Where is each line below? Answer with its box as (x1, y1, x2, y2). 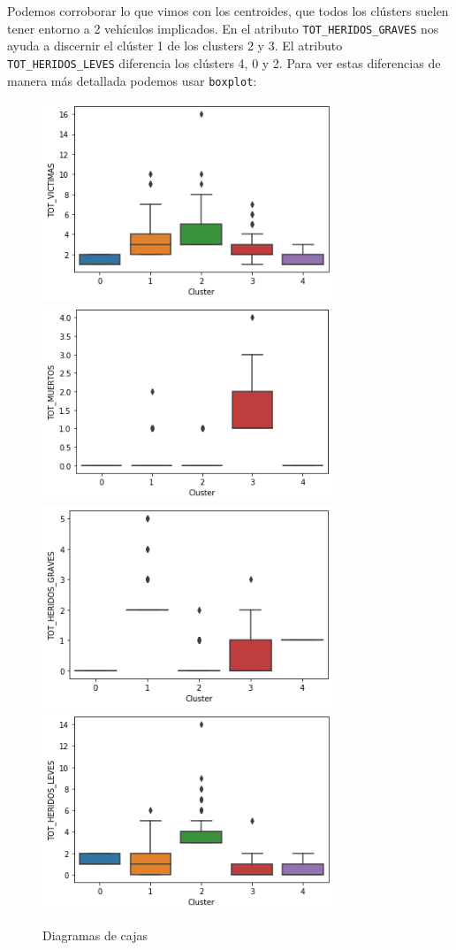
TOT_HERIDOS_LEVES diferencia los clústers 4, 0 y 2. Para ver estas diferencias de (7, 53, 441, 72)
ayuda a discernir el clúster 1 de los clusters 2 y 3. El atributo (7, 36, 343, 55)
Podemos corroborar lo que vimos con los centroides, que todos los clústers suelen (7, 2, 449, 19)
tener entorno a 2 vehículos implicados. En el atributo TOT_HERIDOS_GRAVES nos (7, 19, 439, 37)
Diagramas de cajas (42, 926, 148, 945)
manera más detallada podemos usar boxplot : (7, 71, 257, 89)
